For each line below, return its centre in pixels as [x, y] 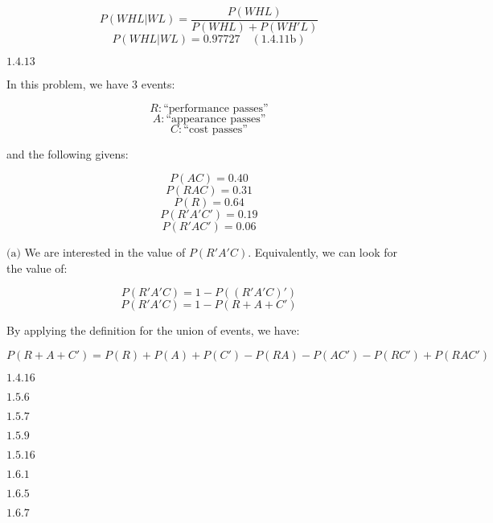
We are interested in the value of [105, 252]
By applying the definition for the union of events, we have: [153, 330]
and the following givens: [68, 153]
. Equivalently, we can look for [323, 252]
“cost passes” [216, 129]
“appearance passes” [216, 119]
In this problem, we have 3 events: [91, 84]
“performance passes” [216, 108]
